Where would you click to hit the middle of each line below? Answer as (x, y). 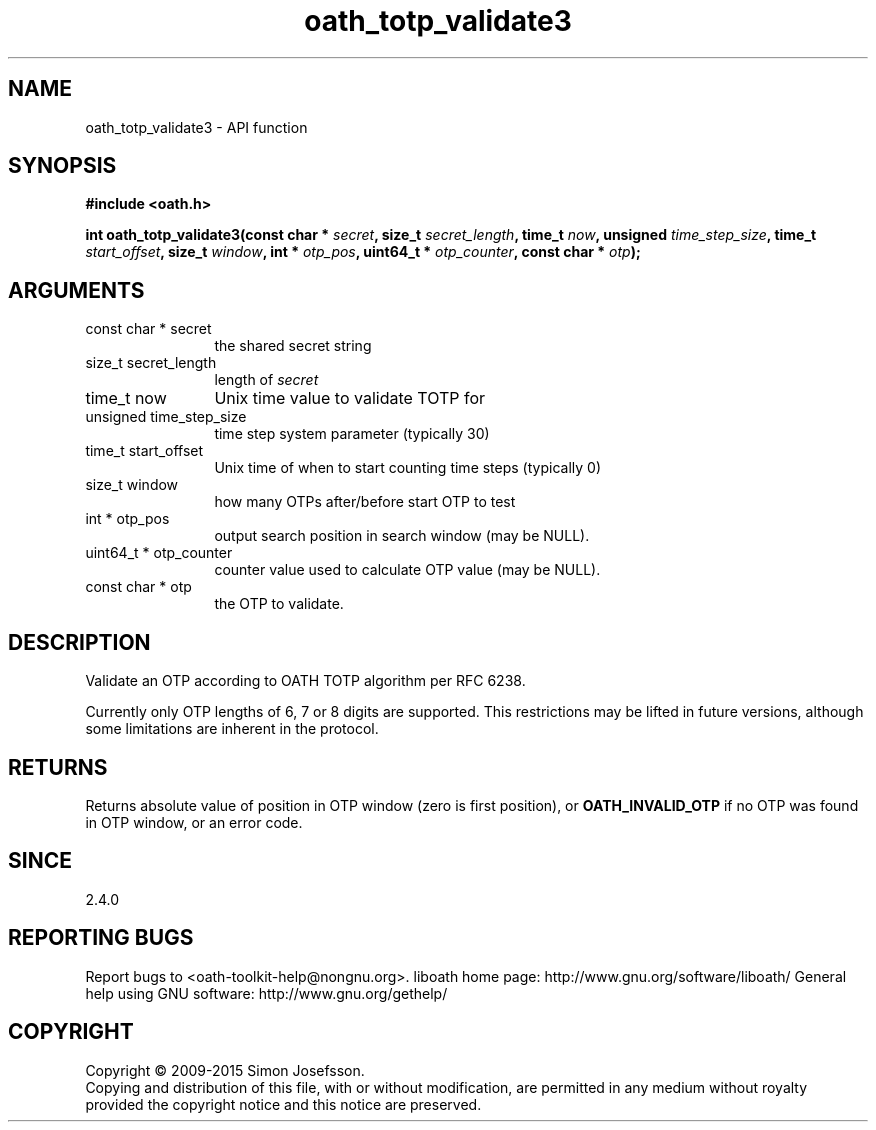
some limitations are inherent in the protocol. (232, 729)
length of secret (266, 380)
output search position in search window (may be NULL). (402, 536)
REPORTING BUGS (101, 938)
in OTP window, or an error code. (194, 822)
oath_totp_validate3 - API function (196, 127)
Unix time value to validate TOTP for (350, 398)
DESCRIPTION (79, 642)
